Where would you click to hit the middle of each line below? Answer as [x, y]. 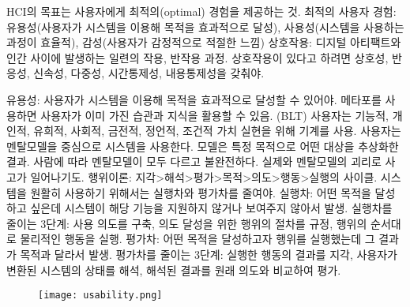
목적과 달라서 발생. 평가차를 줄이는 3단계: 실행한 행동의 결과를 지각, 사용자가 [209, 254]
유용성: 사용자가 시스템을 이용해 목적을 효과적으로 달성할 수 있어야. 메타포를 [194, 99]
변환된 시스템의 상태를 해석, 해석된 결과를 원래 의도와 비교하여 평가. [174, 270]
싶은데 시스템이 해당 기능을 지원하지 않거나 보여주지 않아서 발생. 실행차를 [211, 208]
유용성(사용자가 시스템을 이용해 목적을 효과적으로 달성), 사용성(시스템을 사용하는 [205, 26]
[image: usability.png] [100, 296]
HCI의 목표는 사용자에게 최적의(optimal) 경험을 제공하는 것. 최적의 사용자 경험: [201, 11]
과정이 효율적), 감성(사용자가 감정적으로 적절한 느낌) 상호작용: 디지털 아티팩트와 [204, 42]
